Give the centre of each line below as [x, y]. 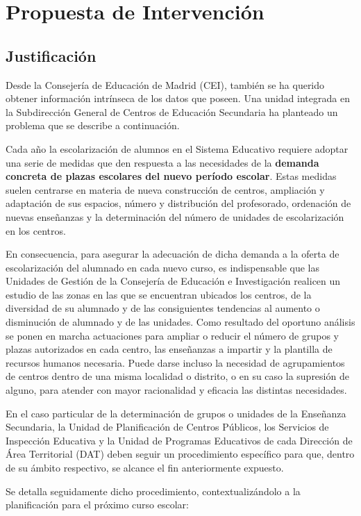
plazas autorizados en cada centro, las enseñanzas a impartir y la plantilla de [169, 349]
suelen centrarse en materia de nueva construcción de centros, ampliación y [165, 189]
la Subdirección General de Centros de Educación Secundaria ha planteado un [172, 111]
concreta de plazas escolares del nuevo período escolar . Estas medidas [171, 176]
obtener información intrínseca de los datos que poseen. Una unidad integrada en [178, 98]
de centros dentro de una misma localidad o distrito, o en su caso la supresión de [177, 376]
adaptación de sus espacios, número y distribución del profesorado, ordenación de [178, 203]
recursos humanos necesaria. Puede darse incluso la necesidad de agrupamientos [175, 362]
